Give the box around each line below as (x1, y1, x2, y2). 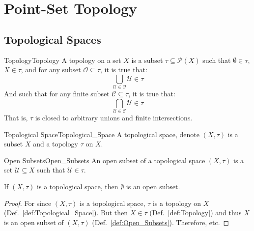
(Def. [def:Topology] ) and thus (149, 207, 242, 218)
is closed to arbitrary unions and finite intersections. (35, 113, 193, 123)
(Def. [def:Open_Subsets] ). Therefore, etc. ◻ (92, 217, 229, 227)
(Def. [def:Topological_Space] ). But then (4, 207, 128, 218)
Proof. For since (4, 198, 52, 208)
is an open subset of (4, 217, 64, 227)
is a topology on (153, 198, 201, 208)
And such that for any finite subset (4, 88, 110, 99)
